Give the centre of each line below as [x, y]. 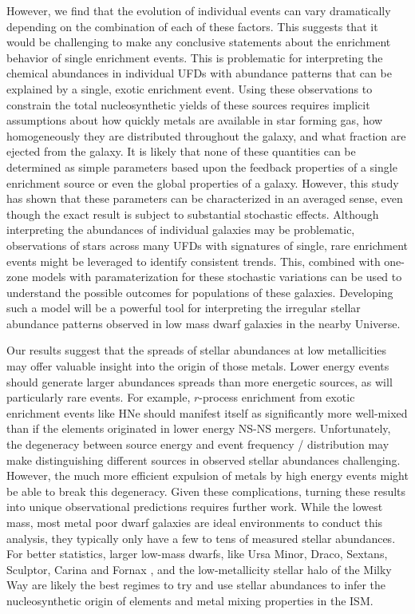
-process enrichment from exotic [277, 397]
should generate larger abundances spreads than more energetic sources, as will [200, 381]
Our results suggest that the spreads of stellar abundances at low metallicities [197, 350]
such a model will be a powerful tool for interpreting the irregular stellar [184, 308]
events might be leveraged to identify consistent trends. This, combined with [194, 261]
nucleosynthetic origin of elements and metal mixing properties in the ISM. [190, 600]
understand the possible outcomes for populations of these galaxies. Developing [200, 292]
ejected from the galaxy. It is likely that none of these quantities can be [181, 151]
